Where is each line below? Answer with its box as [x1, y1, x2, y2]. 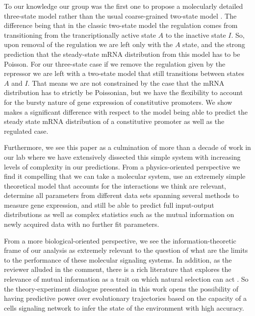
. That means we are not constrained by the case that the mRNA [27, 77, 225, 88]
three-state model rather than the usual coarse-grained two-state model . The [4, 10, 237, 21]
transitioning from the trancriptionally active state [4, 29, 156, 40]
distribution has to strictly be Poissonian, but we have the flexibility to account [4, 87, 243, 97]
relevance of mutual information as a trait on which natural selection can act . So [4, 274, 249, 284]
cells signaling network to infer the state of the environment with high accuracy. [4, 302, 244, 313]
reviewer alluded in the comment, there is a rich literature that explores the [4, 264, 231, 274]
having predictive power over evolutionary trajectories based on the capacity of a [4, 293, 247, 303]
